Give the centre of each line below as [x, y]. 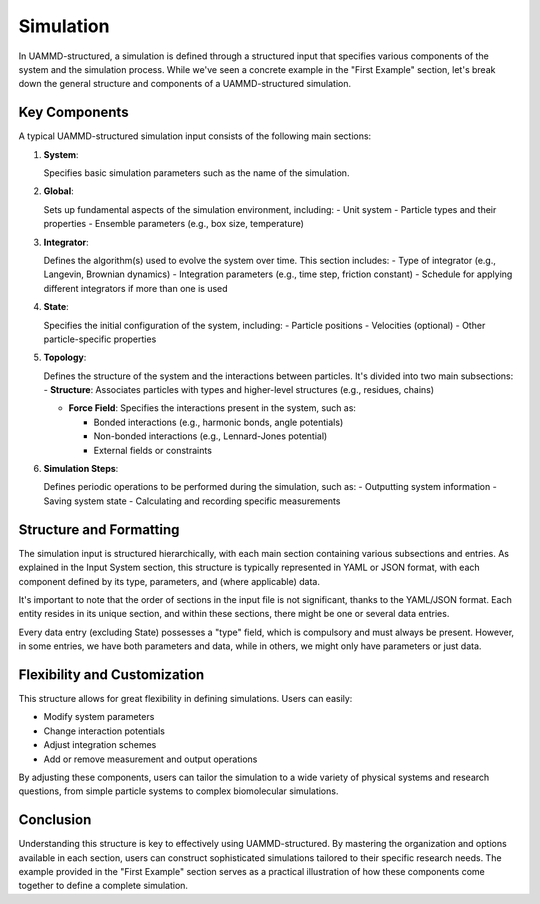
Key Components [73, 112]
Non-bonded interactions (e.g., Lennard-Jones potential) [210, 436]
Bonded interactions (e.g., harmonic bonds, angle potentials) [218, 422]
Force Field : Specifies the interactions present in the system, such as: [212, 408]
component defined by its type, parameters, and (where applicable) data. [169, 581]
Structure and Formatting [99, 529]
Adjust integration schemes [100, 745]
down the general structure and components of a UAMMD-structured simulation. [185, 84]
